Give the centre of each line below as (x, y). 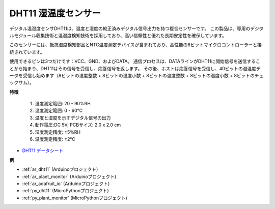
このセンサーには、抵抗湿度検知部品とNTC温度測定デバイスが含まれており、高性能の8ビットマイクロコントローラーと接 (135, 45)
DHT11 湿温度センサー (55, 13)
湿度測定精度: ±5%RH (58, 132)
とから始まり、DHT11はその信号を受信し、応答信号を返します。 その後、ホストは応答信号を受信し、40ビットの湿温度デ (135, 68)
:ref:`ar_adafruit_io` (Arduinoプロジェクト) (66, 184)
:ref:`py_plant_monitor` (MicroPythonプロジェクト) (75, 198)
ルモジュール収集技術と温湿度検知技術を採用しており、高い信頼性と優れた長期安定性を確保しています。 (118, 35)
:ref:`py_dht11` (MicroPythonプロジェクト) (65, 191)
